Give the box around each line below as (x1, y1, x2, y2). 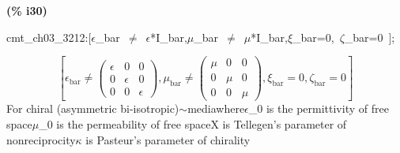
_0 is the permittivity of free (248, 100, 389, 117)
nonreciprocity (6, 131, 76, 147)
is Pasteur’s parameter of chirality (85, 131, 251, 147)
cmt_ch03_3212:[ (6, 28, 92, 45)
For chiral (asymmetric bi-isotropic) (6, 100, 179, 117)
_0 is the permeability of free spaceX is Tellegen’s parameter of (39, 115, 347, 132)
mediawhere (187, 100, 245, 117)
